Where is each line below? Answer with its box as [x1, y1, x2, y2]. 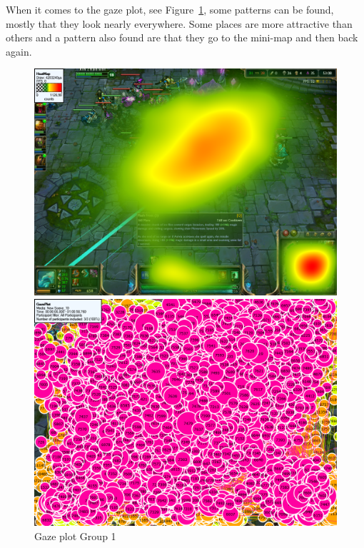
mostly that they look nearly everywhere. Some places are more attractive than [6, 16, 353, 31]
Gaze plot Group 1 [34, 528, 116, 543]
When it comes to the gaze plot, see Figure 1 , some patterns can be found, [6, 2, 334, 16]
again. [6, 44, 32, 59]
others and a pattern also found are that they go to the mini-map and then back [6, 30, 358, 45]
